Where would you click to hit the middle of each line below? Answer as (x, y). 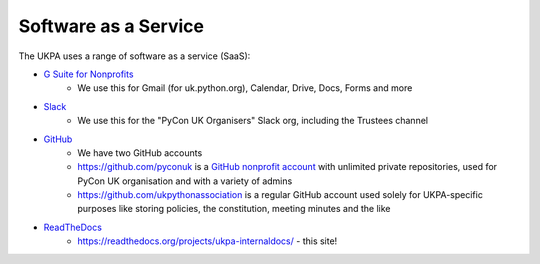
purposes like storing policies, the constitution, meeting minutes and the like (234, 209)
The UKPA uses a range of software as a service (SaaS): (134, 56)
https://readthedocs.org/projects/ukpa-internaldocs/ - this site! (207, 241)
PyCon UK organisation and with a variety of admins (185, 181)
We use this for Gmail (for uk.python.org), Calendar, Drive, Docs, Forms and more (245, 88)
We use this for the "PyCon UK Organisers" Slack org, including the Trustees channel (253, 121)
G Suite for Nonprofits (88, 74)
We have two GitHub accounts (140, 152)
